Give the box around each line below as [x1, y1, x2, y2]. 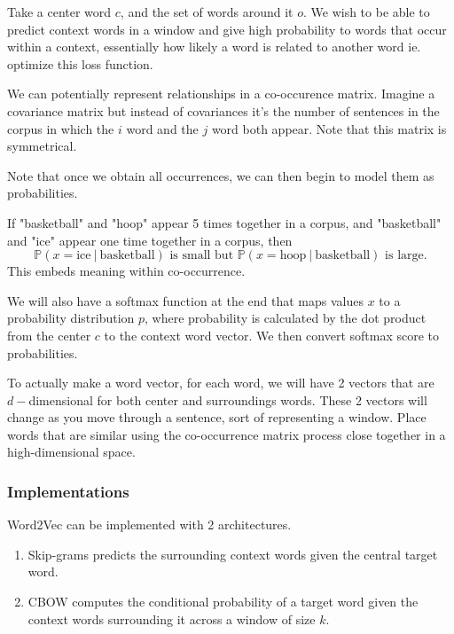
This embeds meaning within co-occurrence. [7, 262, 246, 280]
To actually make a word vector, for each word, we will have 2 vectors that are [7, 373, 434, 392]
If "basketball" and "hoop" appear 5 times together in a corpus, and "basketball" [7, 213, 442, 231]
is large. [385, 249, 427, 262]
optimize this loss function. [7, 54, 153, 73]
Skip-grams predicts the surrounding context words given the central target [27, 544, 438, 563]
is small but [169, 249, 234, 262]
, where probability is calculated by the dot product [145, 309, 427, 327]
